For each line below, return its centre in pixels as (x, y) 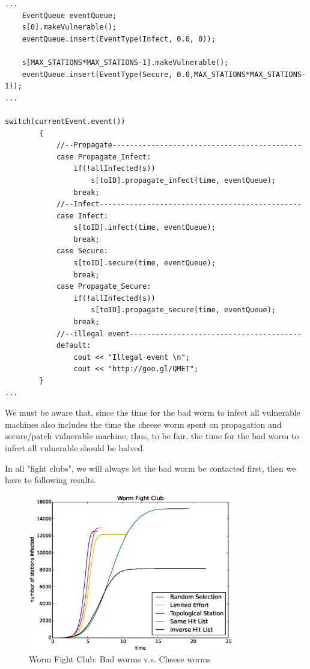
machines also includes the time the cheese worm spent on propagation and (143, 424)
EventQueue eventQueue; (69, 15)
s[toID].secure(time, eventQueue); (144, 263)
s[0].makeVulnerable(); (69, 27)
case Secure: (82, 251)
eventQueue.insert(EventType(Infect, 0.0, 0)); (119, 39)
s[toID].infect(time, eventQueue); (144, 228)
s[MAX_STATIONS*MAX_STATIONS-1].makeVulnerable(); (125, 62)
